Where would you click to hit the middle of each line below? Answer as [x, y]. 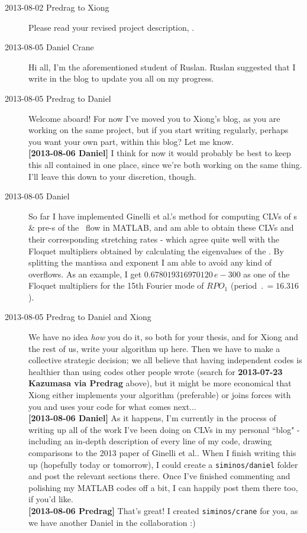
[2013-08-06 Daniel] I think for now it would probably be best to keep [160, 153]
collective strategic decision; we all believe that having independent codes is [165, 360]
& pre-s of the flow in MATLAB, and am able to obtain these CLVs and [161, 227]
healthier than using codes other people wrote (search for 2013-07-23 [156, 371]
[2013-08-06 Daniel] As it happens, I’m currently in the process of [152, 418]
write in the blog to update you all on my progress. [121, 78]
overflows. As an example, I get [85, 274]
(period [244, 285]
